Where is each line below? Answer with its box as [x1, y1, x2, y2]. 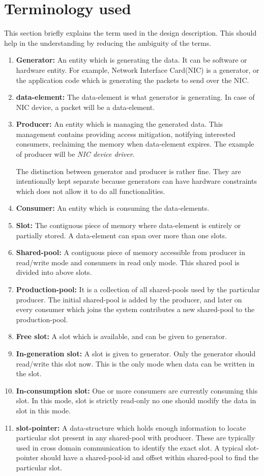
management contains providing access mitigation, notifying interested [16, 128, 236, 139]
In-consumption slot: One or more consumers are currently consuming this [16, 385, 258, 396]
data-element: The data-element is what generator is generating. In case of [16, 92, 255, 102]
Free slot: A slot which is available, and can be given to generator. [16, 331, 227, 342]
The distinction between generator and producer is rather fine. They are [16, 165, 241, 176]
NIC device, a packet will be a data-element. [16, 101, 155, 112]
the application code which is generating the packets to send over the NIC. [16, 74, 249, 85]
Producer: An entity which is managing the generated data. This [16, 119, 223, 129]
